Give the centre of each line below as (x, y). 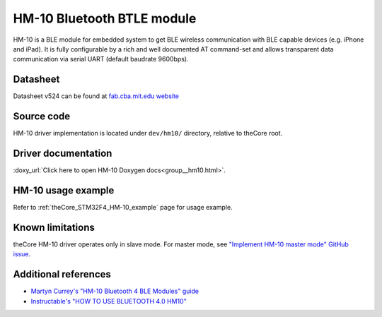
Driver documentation (63, 153)
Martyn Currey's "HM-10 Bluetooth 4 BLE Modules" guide (115, 291)
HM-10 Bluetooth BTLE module (105, 18)
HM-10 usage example (64, 190)
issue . (22, 254)
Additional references (62, 274)
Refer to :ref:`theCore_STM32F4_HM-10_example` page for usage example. (123, 207)
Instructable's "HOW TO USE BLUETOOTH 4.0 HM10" (109, 301)
